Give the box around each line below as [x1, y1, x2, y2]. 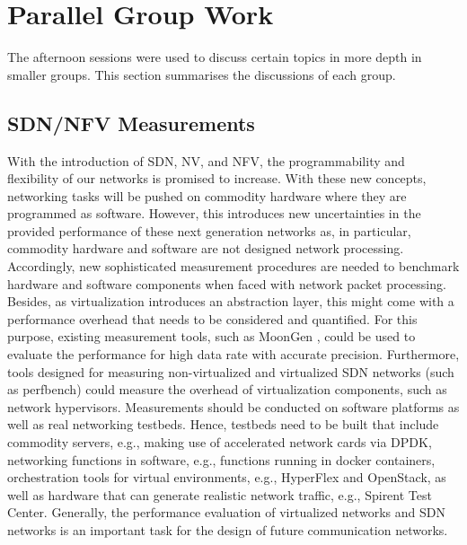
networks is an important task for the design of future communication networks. [7, 520, 448, 539]
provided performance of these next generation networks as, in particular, [7, 221, 411, 240]
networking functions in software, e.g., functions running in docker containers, [7, 450, 436, 469]
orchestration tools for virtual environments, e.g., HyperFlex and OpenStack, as [7, 468, 446, 487]
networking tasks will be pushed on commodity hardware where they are [7, 186, 407, 205]
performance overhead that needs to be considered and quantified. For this [7, 309, 418, 328]
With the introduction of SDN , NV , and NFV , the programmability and [7, 151, 405, 170]
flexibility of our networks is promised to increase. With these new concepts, [7, 169, 427, 188]
